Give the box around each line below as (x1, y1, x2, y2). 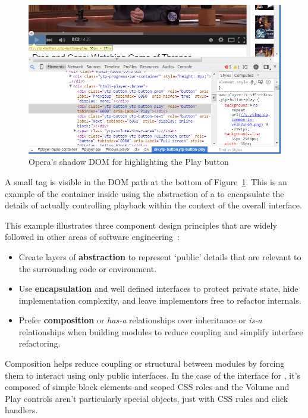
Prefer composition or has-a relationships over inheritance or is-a (18, 314, 262, 326)
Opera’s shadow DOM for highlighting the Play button (29, 155, 229, 168)
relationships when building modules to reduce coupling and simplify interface (18, 325, 303, 338)
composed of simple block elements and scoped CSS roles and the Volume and (5, 380, 290, 393)
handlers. (5, 404, 38, 416)
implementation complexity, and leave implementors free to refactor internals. (18, 294, 301, 306)
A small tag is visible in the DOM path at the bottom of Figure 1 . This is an (5, 175, 287, 188)
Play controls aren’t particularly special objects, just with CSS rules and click (5, 392, 288, 404)
